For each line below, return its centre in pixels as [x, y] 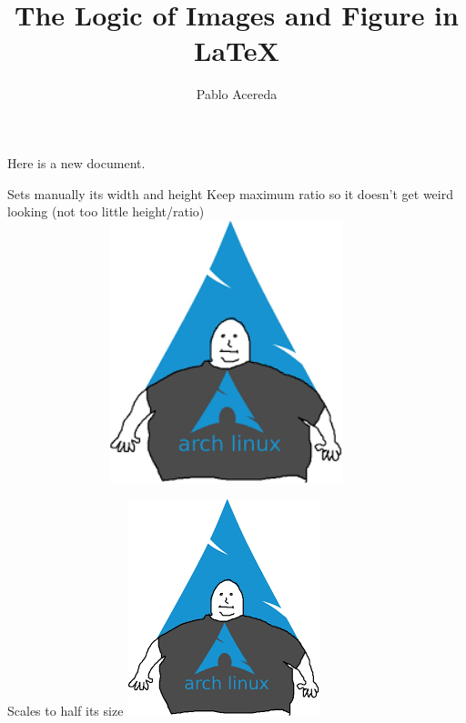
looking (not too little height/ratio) [106, 211]
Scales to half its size [66, 711]
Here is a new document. [76, 162]
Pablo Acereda [237, 94]
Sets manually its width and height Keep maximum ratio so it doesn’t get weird [230, 193]
